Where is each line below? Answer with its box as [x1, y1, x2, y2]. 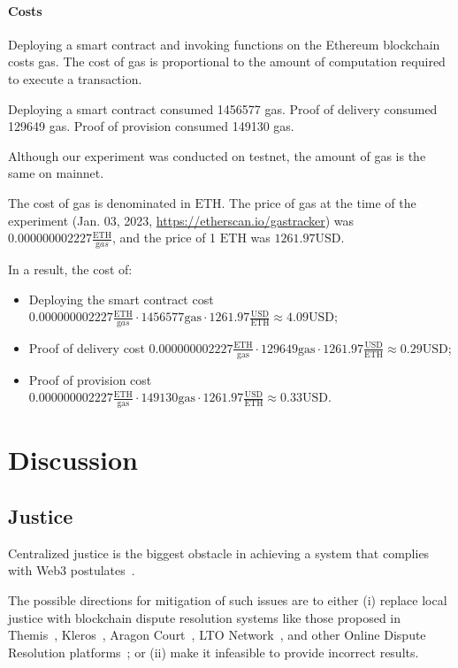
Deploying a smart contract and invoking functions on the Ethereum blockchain [8, 35, 440, 53]
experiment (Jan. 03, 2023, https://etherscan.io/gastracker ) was [8, 211, 355, 229]
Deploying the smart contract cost [28, 289, 214, 308]
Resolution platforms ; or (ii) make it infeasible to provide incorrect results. [8, 642, 419, 661]
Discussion [8, 441, 138, 478]
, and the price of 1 [112, 228, 217, 247]
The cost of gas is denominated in [8, 193, 191, 211]
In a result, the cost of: [8, 259, 133, 278]
